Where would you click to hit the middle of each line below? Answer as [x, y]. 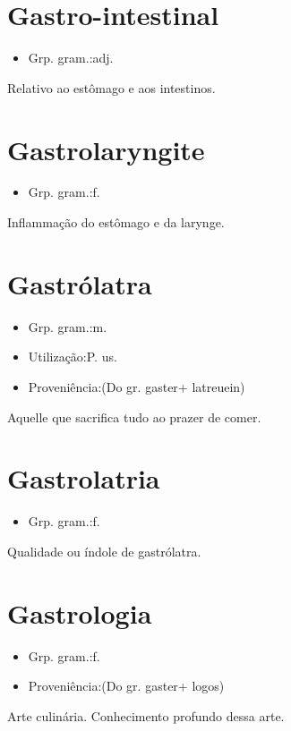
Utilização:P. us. [73, 357]
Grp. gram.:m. [68, 326]
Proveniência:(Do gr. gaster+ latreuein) [137, 386]
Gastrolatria [84, 478]
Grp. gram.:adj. [71, 58]
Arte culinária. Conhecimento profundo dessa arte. [146, 715]
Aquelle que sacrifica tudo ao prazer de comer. [134, 416]
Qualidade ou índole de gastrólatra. [104, 551]
